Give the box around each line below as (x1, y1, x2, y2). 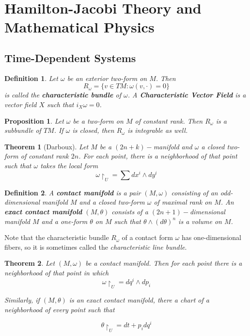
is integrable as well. (127, 125, 188, 135)
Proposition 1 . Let (4, 115, 64, 126)
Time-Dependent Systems (4, 50, 136, 65)
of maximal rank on (154, 197, 212, 207)
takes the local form (40, 160, 98, 170)
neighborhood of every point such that (4, 304, 115, 314)
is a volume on (178, 216, 222, 226)
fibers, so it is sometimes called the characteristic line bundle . (4, 241, 187, 252)
